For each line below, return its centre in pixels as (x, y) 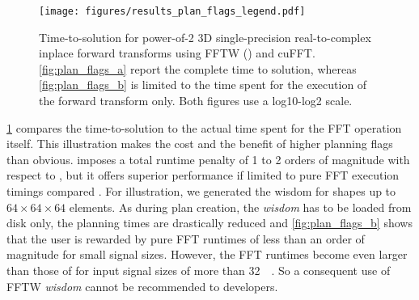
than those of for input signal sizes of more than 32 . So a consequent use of (199, 270)
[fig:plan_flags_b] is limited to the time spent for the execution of (203, 85)
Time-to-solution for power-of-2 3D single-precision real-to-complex (205, 37)
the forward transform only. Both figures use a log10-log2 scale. (196, 101)
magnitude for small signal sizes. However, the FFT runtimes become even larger (207, 254)
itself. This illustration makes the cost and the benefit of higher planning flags (200, 144)
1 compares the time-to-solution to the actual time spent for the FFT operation (204, 127)
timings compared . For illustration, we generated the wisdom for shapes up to (201, 191)
